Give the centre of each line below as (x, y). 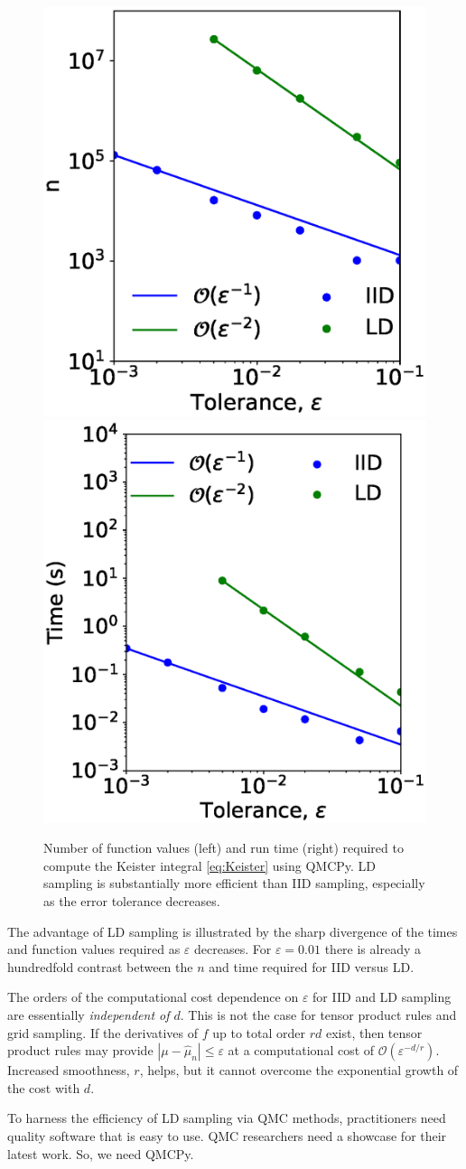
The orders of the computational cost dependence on (153, 997)
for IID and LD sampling (382, 997)
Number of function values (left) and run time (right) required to (224, 848)
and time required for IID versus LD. (312, 966)
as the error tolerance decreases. (132, 901)
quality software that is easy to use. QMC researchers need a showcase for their (227, 1135)
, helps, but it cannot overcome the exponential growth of (299, 1070)
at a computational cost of (301, 1050)
